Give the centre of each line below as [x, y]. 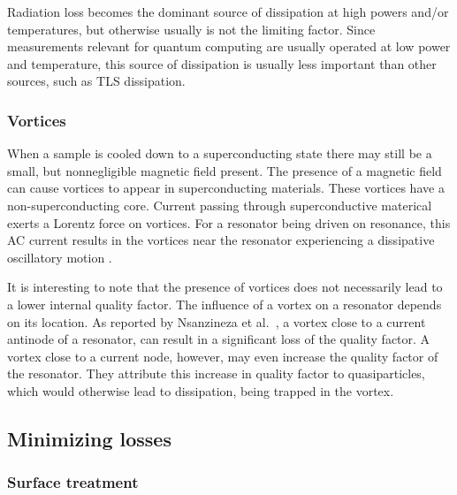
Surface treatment [73, 482]
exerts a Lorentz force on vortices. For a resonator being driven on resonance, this [229, 222]
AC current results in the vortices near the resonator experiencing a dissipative [221, 240]
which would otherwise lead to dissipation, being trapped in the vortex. [201, 390]
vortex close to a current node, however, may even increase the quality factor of [223, 356]
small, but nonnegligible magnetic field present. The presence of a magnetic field [225, 170]
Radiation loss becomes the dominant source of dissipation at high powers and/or [228, 11]
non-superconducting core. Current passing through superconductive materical [220, 205]
